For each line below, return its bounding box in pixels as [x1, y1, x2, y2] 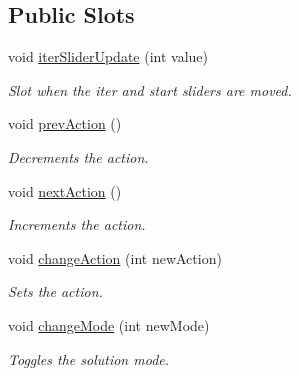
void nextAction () [8, 180, 122, 201]
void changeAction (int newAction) [8, 247, 222, 268]
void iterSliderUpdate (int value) [8, 46, 209, 67]
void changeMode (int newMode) [8, 314, 210, 335]
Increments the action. [8, 214, 146, 235]
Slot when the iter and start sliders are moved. [8, 79, 292, 100]
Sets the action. [8, 281, 103, 302]
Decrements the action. [8, 146, 149, 167]
